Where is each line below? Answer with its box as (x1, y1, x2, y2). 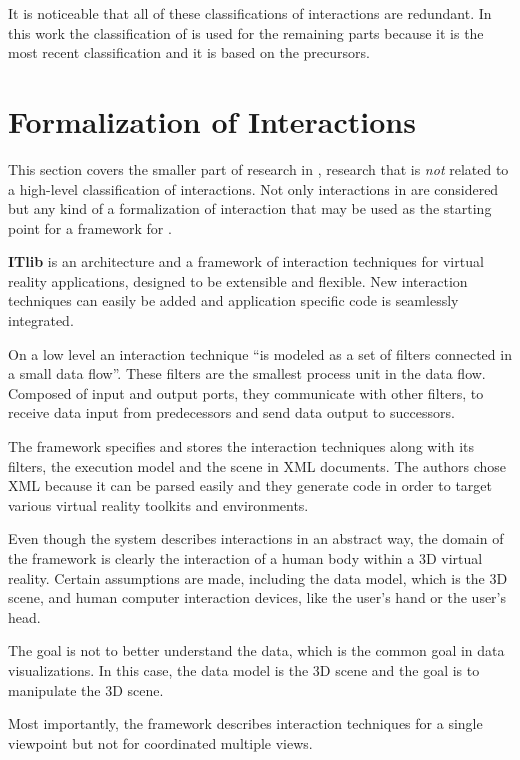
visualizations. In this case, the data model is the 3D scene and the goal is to (8, 659, 480, 680)
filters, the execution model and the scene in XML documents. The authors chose (8, 455, 507, 476)
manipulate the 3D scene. (8, 679, 164, 700)
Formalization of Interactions (8, 100, 416, 141)
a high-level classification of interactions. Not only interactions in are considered (8, 178, 499, 199)
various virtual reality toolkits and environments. (8, 494, 309, 515)
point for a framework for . (8, 217, 172, 238)
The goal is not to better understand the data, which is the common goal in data (8, 640, 505, 661)
